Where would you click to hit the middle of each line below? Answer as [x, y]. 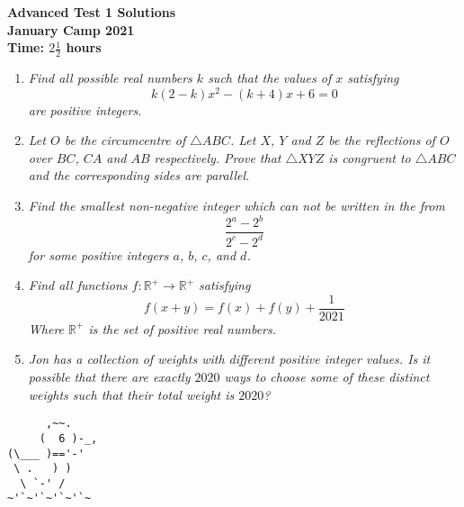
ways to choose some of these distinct [327, 376]
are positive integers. [85, 109]
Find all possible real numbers [110, 78]
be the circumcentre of [125, 140]
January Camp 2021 [71, 29]
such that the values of [270, 78]
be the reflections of [382, 140]
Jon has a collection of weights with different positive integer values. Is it [229, 359]
